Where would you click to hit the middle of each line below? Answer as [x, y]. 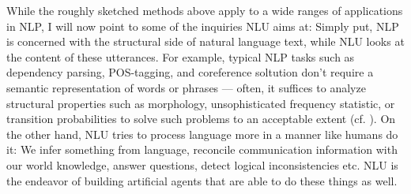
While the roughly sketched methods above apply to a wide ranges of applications [205, 10]
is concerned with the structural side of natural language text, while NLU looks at [205, 41]
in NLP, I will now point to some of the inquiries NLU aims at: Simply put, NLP [203, 26]
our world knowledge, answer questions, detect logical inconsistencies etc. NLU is [202, 164]
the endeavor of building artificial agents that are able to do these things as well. [202, 180]
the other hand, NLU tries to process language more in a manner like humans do [202, 134]
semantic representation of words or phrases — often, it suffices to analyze [186, 87]
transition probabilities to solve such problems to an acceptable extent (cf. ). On [201, 119]
